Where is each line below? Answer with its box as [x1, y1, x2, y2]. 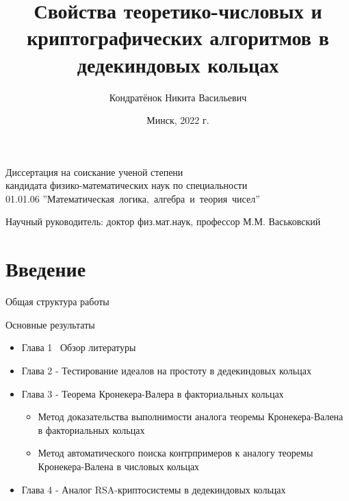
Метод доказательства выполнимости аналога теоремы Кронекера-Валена [38, 409, 344, 424]
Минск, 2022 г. [146, 113, 209, 127]
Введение [5, 255, 86, 283]
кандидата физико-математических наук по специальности [5, 178, 248, 192]
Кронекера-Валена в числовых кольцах [38, 459, 200, 473]
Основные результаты [5, 317, 95, 331]
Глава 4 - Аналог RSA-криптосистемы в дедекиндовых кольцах [21, 482, 286, 496]
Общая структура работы [5, 294, 109, 309]
